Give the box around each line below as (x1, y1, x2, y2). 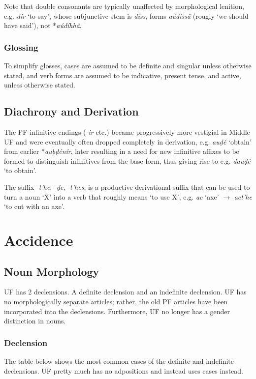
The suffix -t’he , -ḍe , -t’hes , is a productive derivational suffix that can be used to (4, 181, 250, 192)
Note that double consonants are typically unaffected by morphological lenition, (4, 1, 244, 11)
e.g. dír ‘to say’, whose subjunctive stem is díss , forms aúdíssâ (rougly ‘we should (4, 10, 249, 21)
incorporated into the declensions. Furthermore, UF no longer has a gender (4, 306, 230, 316)
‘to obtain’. (4, 165, 36, 175)
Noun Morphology (4, 263, 99, 279)
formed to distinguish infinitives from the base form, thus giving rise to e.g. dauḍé (4, 155, 251, 166)
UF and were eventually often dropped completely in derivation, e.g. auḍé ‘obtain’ (4, 136, 252, 146)
